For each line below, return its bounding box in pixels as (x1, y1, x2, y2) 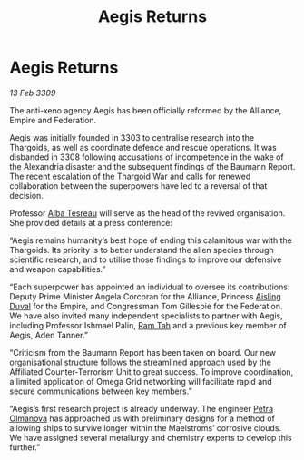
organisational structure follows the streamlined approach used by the (9, 357, 272, 367)
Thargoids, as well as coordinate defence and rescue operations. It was (9, 142, 277, 152)
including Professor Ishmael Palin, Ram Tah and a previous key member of (9, 319, 288, 330)
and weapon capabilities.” (9, 263, 106, 274)
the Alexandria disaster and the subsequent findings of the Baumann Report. (9, 161, 296, 171)
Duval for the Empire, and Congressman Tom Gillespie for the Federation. (9, 300, 283, 311)
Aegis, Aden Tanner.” (9, 329, 89, 340)
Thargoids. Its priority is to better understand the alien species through (9, 244, 274, 255)
